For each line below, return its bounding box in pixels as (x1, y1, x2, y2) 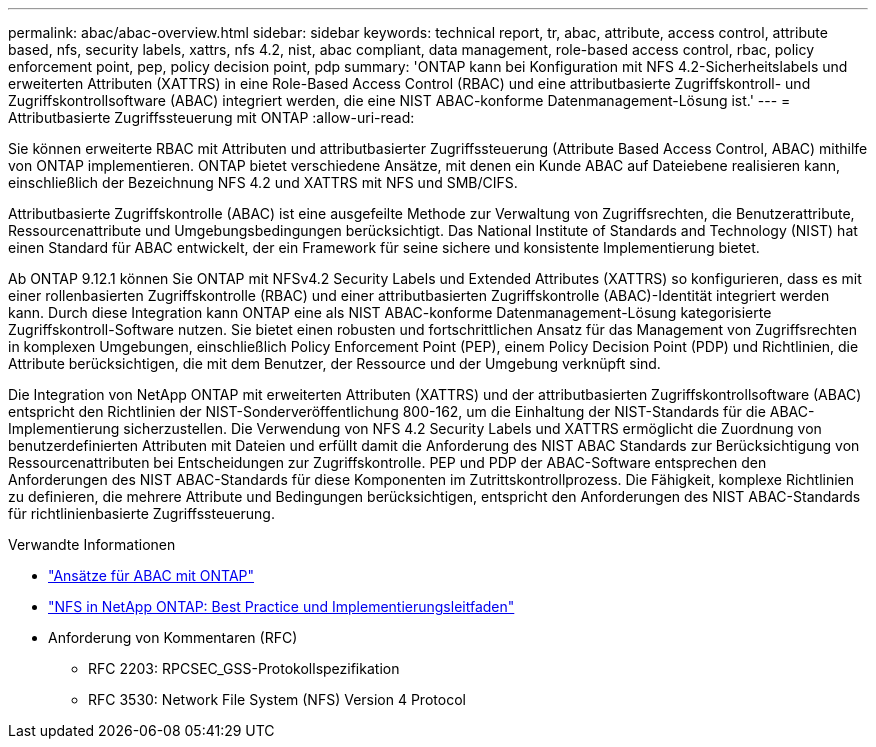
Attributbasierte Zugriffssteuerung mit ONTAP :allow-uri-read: (8, 109, 415, 126)
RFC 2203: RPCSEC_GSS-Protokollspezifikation (88, 660, 400, 677)
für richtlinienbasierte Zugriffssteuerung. (8, 505, 275, 522)
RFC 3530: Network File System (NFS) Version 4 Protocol (88, 691, 466, 708)
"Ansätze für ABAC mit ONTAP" (48, 567, 255, 584)
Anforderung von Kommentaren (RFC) (48, 629, 298, 646)
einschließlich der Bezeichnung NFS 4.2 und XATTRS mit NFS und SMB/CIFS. (8, 174, 518, 191)
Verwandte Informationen (8, 536, 176, 553)
